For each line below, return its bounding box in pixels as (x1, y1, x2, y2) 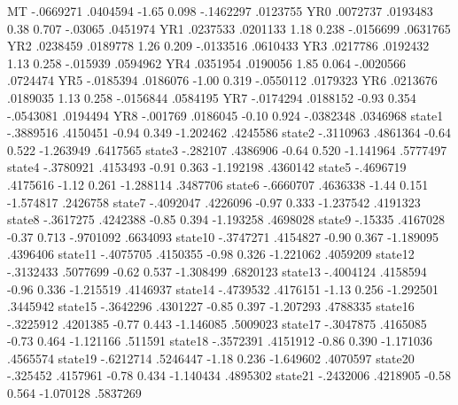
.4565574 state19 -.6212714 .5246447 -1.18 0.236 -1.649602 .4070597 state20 (7, 348, 415, 367)
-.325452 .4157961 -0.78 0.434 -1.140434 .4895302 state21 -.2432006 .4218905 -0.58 (7, 366, 451, 385)
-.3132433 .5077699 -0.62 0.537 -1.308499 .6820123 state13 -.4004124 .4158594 (7, 261, 427, 280)
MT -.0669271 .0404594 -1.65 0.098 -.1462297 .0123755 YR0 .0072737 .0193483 (7, 2, 433, 19)
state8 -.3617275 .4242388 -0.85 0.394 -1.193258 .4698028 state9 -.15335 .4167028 (7, 210, 445, 229)
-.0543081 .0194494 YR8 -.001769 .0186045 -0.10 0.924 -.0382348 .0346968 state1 (7, 105, 444, 124)
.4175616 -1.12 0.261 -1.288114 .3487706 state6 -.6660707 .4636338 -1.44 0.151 (7, 175, 429, 193)
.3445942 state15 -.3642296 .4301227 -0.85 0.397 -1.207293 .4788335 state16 (7, 297, 415, 315)
